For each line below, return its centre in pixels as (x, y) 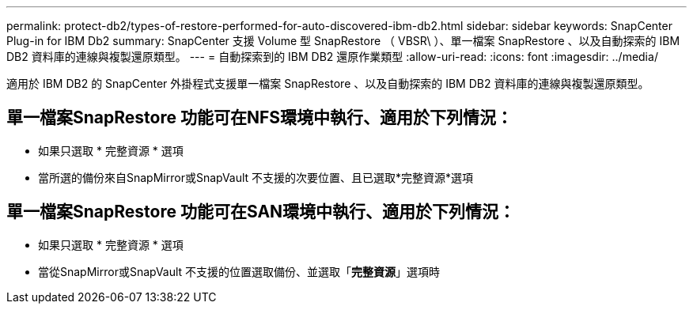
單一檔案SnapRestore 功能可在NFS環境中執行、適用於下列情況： (260, 118)
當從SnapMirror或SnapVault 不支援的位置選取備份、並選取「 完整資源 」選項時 (239, 271)
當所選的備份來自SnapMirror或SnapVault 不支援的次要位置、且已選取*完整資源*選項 (256, 177)
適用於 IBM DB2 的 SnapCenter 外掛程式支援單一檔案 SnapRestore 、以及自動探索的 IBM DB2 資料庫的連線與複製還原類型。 (328, 83)
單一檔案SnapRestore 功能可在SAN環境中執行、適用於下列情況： (261, 212)
